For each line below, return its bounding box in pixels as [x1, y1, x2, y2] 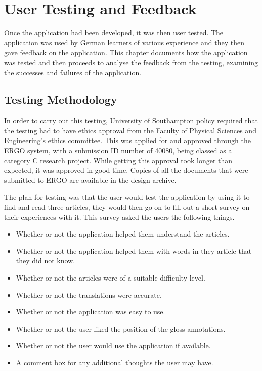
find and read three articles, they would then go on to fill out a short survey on [4, 202, 250, 212]
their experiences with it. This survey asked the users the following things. [4, 211, 235, 222]
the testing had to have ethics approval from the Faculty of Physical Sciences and [4, 125, 256, 135]
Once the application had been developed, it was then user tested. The [4, 27, 224, 38]
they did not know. [16, 255, 75, 266]
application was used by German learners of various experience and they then [4, 37, 245, 48]
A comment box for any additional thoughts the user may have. [16, 357, 213, 367]
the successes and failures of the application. [4, 67, 142, 77]
